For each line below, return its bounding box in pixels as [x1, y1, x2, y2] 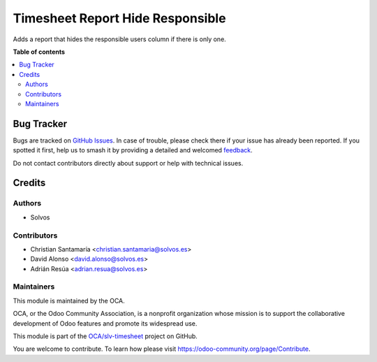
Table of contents [13, 48, 66, 56]
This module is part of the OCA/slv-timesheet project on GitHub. [13, 332, 198, 340]
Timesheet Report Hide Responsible [13, 10, 226, 26]
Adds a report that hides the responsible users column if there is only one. [13, 35, 226, 43]
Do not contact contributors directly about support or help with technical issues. [13, 159, 244, 167]
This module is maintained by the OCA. [13, 296, 125, 305]
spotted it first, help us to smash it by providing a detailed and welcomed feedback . [13, 146, 253, 154]
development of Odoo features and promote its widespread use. [13, 319, 198, 328]
